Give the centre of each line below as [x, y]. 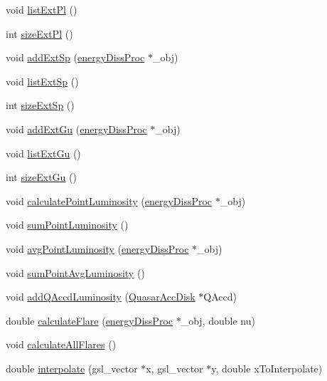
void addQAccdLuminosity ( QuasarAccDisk [101, 297]
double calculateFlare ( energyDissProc [89, 320]
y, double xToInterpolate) [267, 368]
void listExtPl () [42, 9]
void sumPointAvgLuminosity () [75, 272]
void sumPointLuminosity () [67, 225]
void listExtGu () [43, 153]
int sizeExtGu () [41, 177]
